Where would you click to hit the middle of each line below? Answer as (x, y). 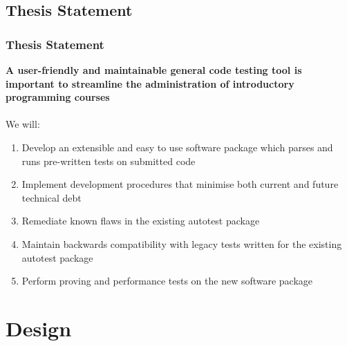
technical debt (51, 197)
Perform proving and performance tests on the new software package (167, 281)
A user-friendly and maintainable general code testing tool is (154, 70)
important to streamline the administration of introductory (150, 83)
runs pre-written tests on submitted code (109, 161)
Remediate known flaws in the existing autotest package (141, 221)
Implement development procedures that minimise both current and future (180, 184)
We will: (23, 124)
